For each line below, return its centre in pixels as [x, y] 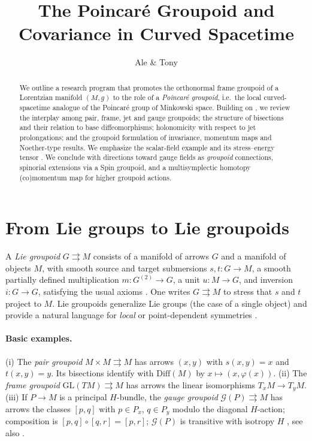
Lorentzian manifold [51, 97]
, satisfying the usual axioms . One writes [114, 291]
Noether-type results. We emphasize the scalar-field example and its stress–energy [147, 147]
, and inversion [266, 280]
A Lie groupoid [33, 256]
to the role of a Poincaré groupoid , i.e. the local [187, 97]
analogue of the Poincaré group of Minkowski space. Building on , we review [171, 108]
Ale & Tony [156, 62]
